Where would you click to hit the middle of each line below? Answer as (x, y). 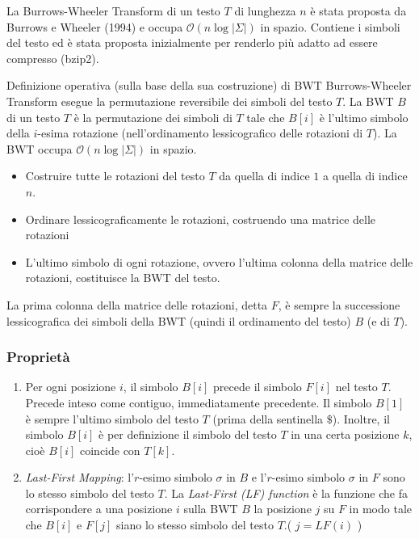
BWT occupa (40, 148)
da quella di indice (264, 176)
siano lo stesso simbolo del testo (195, 525)
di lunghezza (265, 11)
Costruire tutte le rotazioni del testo (115, 176)
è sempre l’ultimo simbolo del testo (112, 418)
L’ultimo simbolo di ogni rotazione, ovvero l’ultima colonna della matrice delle (219, 261)
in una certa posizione (345, 434)
